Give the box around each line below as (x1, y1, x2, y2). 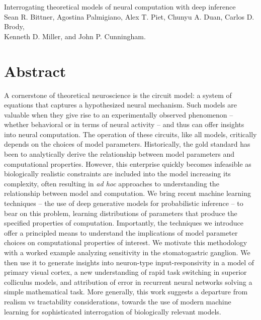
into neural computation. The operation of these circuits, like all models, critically (4, 129, 257, 139)
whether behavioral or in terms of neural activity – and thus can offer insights (4, 119, 244, 130)
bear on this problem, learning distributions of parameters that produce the (4, 207, 237, 218)
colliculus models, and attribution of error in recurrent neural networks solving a (4, 276, 252, 287)
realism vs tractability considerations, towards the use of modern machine (4, 296, 231, 306)
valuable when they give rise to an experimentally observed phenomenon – (4, 109, 233, 120)
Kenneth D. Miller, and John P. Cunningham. (4, 31, 146, 41)
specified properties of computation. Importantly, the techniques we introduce (4, 218, 244, 228)
